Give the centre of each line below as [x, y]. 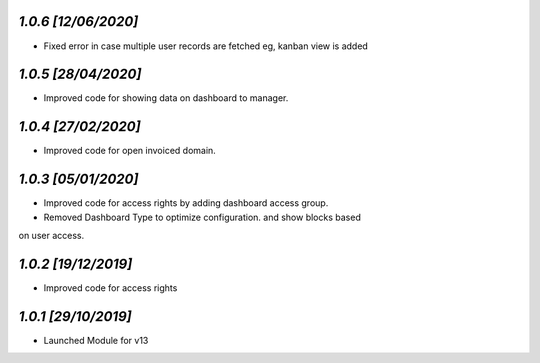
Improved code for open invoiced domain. [130, 151]
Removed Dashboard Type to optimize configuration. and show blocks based [202, 217]
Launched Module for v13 [96, 340]
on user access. [51, 236]
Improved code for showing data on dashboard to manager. [166, 98]
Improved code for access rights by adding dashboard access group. [186, 203]
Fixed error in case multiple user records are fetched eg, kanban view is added [206, 46]
